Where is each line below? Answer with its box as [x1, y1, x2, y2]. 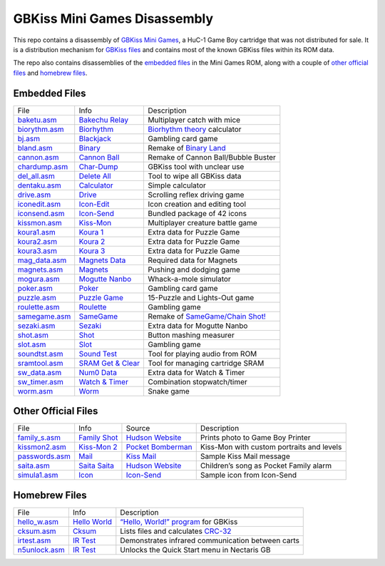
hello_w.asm [17, 517, 59, 527]
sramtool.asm [17, 358, 63, 368]
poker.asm [17, 283, 53, 293]
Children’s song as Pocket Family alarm [200, 460, 332, 470]
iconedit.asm [17, 199, 61, 209]
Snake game [148, 386, 190, 396]
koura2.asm [17, 236, 58, 246]
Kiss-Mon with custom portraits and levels [200, 442, 342, 452]
